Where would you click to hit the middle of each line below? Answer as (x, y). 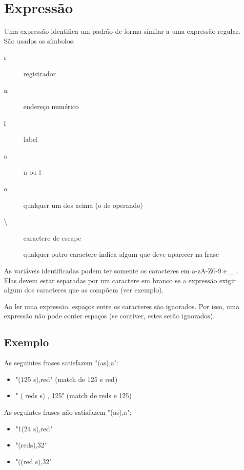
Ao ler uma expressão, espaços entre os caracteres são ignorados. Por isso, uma (122, 306)
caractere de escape (52, 237)
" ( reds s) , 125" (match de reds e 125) (74, 395)
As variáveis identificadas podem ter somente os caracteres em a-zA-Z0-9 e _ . (121, 271)
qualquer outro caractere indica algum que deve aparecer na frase (121, 254)
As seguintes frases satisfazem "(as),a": (61, 363)
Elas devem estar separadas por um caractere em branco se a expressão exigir (120, 280)
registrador (40, 73)
